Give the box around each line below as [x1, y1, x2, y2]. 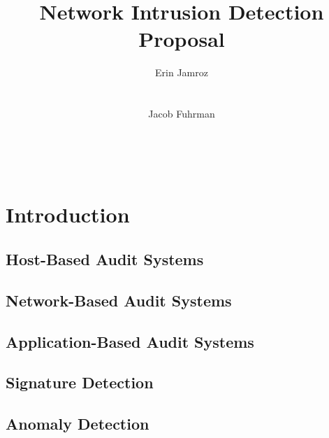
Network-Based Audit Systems [6, 289, 232, 311]
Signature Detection [6, 372, 154, 393]
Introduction [6, 200, 130, 229]
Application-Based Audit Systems [6, 330, 254, 352]
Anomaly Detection [6, 413, 149, 435]
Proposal [138, 24, 225, 53]
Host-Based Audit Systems [6, 248, 204, 270]
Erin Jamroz [155, 65, 208, 80]
